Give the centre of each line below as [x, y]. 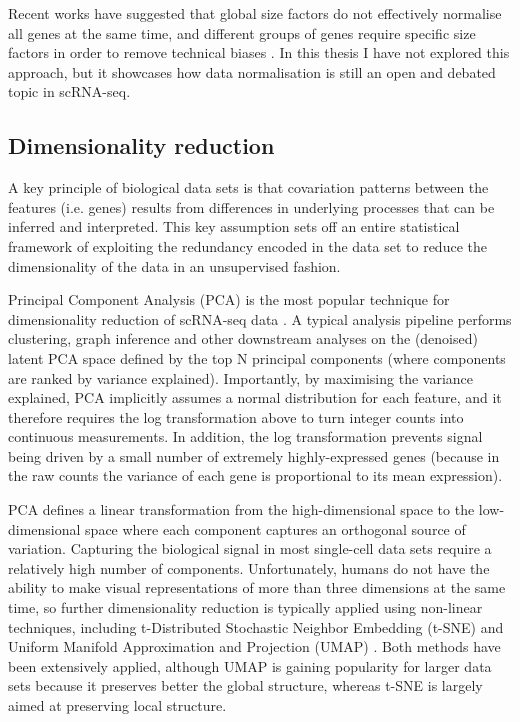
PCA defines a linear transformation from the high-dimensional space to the [241, 509]
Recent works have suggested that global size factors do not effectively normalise [255, 13]
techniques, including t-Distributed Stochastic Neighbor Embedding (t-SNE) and [256, 626]
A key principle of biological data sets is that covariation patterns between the [248, 187]
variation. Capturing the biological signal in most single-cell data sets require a [250, 548]
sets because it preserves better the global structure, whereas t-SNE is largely [245, 685]
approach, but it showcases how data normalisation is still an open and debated [252, 71]
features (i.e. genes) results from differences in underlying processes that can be [251, 206]
